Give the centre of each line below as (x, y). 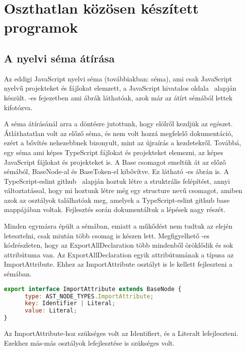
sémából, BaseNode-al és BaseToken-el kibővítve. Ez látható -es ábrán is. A (116, 171)
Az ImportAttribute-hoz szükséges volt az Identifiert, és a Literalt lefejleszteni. (121, 333)
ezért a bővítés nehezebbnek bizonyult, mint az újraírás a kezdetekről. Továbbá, (123, 143)
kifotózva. (18, 107)
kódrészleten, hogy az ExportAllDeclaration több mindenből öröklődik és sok (119, 245)
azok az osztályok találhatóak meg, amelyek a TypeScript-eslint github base (117, 200)
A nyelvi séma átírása (59, 58)
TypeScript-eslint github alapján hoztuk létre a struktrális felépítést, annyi (117, 181)
